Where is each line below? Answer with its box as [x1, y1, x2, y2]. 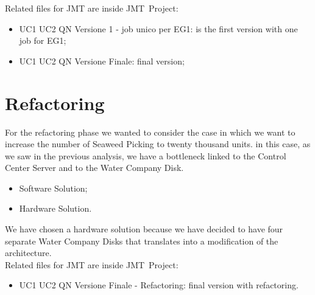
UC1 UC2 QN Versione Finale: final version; [19, 54, 185, 67]
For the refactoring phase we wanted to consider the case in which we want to [5, 125, 296, 138]
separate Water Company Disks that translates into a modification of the [5, 234, 278, 247]
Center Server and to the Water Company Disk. [5, 161, 184, 174]
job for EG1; [19, 34, 66, 47]
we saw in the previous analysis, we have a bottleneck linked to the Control [5, 149, 286, 162]
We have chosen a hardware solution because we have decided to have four [5, 223, 283, 235]
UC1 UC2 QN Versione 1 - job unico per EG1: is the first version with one [19, 22, 298, 35]
